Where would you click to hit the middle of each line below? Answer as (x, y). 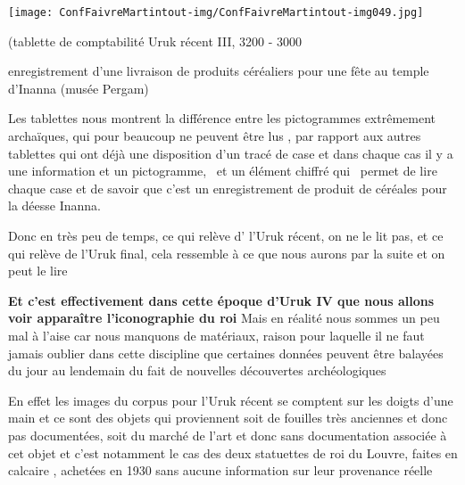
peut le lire (38, 271)
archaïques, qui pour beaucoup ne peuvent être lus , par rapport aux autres (215, 136)
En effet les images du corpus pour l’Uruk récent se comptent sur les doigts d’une (231, 400)
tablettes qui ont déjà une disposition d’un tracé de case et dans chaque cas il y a (231, 153)
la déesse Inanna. (54, 206)
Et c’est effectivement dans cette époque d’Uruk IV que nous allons (221, 300)
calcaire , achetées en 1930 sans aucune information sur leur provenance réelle (220, 470)
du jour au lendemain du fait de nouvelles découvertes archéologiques (197, 370)
